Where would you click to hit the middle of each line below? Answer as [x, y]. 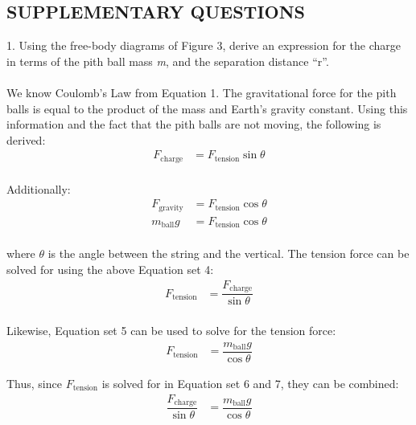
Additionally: [39, 188]
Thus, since [34, 383]
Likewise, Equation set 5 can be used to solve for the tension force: [171, 331]
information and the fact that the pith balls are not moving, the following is [194, 124]
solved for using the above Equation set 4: [110, 270]
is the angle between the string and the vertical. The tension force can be [229, 253]
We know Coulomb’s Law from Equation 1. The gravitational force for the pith [202, 92]
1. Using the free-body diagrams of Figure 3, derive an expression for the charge [204, 45]
